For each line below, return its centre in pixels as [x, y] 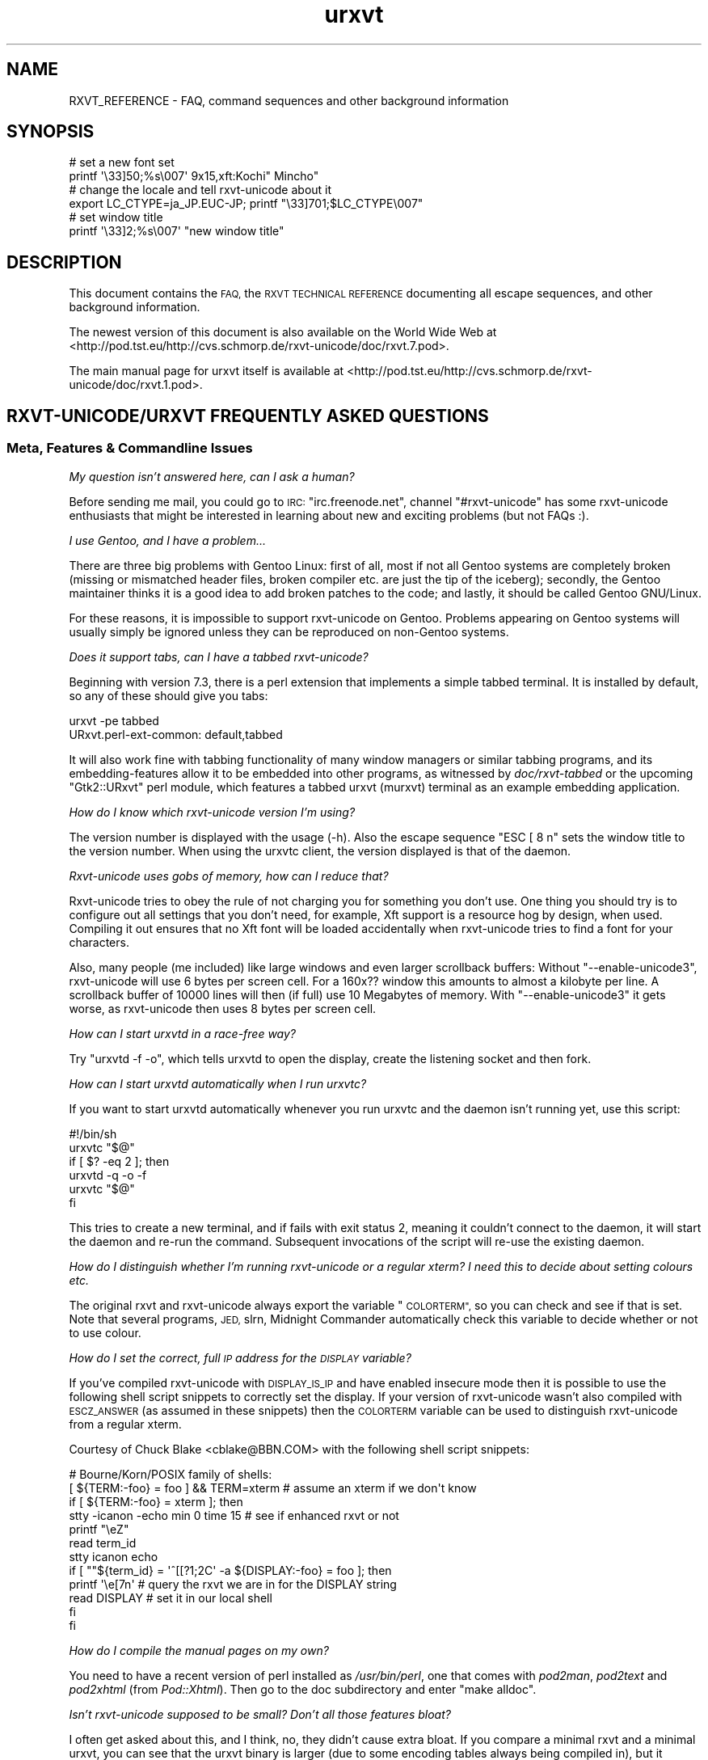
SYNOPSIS [51, 132]
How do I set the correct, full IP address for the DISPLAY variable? [240, 1357]
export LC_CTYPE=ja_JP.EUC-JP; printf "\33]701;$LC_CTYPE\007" [246, 204]
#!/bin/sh [93, 1133]
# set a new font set [122, 162]
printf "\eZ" [99, 1529]
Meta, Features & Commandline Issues [130, 448]
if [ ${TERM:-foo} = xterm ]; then [156, 1501]
